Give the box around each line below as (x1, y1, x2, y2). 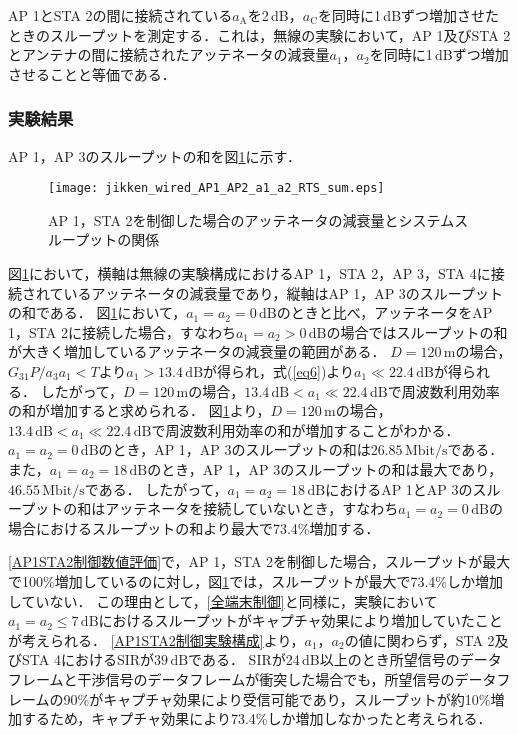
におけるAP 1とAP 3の (325, 478, 473, 499)
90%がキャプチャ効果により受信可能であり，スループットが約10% (63, 688, 491, 709)
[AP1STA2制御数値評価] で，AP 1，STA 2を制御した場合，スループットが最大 (8, 551, 511, 572)
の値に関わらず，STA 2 (344, 629, 495, 650)
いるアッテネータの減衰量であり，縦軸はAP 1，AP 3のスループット (63, 282, 504, 303)
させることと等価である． (8, 63, 176, 84)
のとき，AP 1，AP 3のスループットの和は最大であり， (147, 458, 503, 479)
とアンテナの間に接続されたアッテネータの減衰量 (8, 44, 330, 65)
